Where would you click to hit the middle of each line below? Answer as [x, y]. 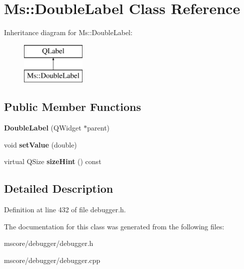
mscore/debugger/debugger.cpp [52, 260]
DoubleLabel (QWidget [43, 128]
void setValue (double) [40, 144]
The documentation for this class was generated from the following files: [114, 226]
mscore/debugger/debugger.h [49, 243]
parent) [98, 128]
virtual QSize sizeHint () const [53, 161]
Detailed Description [59, 188]
